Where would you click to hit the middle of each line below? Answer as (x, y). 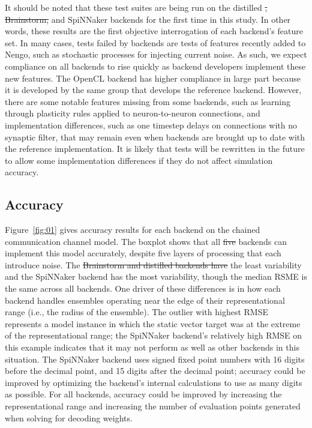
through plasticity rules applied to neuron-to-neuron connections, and (133, 113)
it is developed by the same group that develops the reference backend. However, (153, 90)
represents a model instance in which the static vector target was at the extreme (153, 323)
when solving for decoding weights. (69, 417)
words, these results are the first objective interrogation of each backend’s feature (154, 31)
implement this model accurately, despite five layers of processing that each (143, 253)
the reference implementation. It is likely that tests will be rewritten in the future (155, 149)
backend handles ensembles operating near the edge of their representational (145, 300)
